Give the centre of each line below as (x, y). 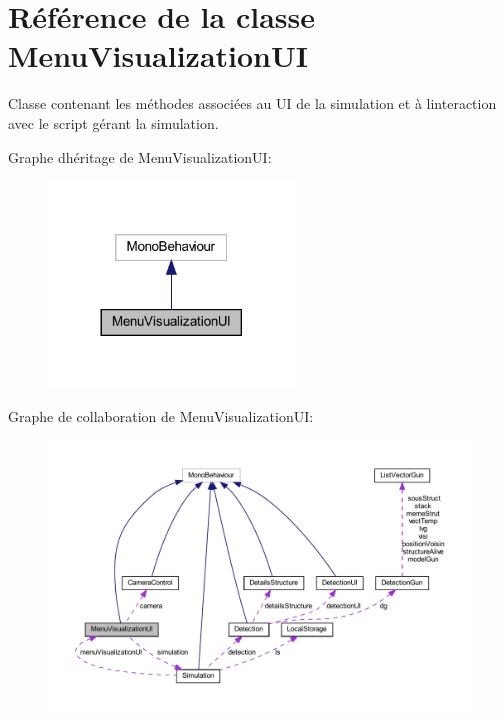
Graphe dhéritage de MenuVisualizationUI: (140, 156)
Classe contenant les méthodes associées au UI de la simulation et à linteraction (252, 103)
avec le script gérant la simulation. (113, 122)
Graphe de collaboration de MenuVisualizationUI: (161, 416)
